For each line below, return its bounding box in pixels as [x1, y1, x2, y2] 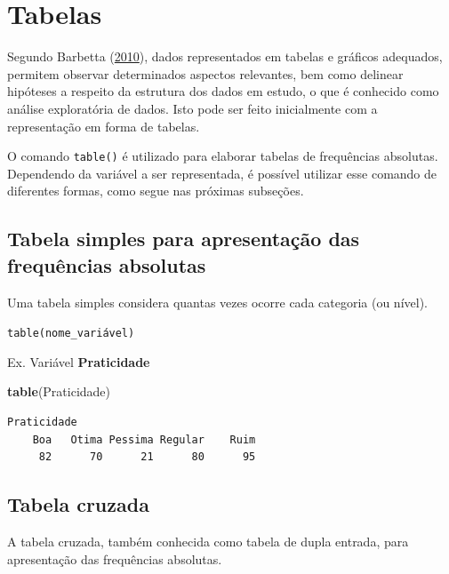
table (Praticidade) [7, 382, 111, 401]
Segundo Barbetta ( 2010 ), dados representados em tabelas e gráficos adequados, [7, 47, 443, 66]
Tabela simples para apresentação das [7, 225, 360, 252]
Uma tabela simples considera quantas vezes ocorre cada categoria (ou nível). [7, 292, 428, 311]
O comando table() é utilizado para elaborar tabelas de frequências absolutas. [7, 147, 438, 165]
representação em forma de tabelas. [7, 116, 200, 135]
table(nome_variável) [7, 327, 135, 340]
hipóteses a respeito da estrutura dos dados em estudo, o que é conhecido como [7, 82, 439, 100]
